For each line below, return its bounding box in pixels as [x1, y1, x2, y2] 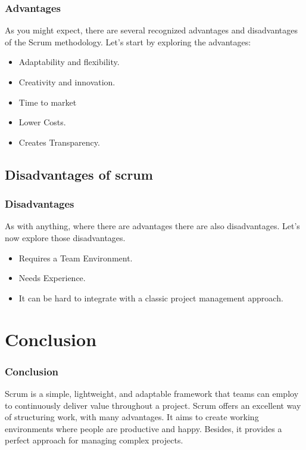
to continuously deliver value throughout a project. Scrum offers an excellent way [5, 399, 301, 411]
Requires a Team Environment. [18, 251, 133, 264]
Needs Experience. [18, 272, 86, 284]
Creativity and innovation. [18, 76, 115, 88]
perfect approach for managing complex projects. [5, 434, 183, 446]
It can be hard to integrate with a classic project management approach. [18, 291, 283, 304]
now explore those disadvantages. [5, 231, 126, 244]
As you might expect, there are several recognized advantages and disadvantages [5, 24, 298, 36]
